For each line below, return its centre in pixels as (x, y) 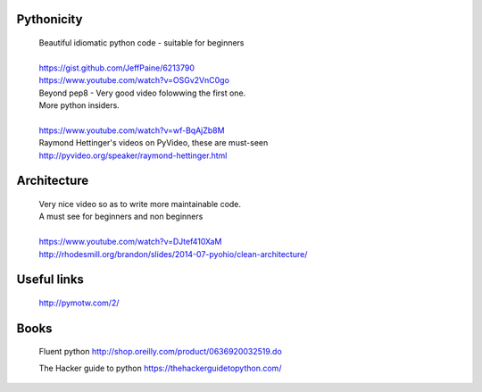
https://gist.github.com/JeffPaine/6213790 (117, 68)
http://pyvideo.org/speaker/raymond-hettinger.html (133, 155)
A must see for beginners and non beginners (121, 217)
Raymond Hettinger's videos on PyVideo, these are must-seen (154, 143)
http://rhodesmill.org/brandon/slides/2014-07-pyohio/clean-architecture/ (173, 254)
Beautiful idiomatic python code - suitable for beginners (141, 43)
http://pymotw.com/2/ (79, 303)
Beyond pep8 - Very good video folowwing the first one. (142, 93)
